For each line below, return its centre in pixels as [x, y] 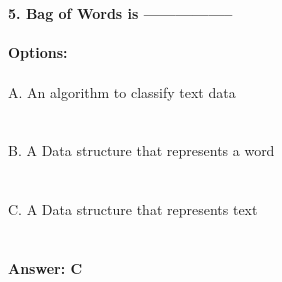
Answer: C [45, 267]
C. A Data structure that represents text [133, 209]
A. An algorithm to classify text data [122, 91]
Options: [38, 52]
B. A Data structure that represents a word [141, 150]
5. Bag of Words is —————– [120, 13]
